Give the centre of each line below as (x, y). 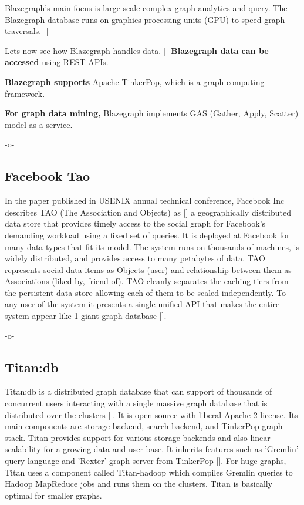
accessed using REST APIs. (57, 62)
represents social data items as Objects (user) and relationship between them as (148, 269)
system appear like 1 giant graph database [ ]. (86, 316)
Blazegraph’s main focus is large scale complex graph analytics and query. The (146, 8)
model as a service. (39, 124)
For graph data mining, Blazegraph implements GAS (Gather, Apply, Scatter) (152, 113)
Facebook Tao (48, 176)
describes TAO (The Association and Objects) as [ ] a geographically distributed (148, 212)
